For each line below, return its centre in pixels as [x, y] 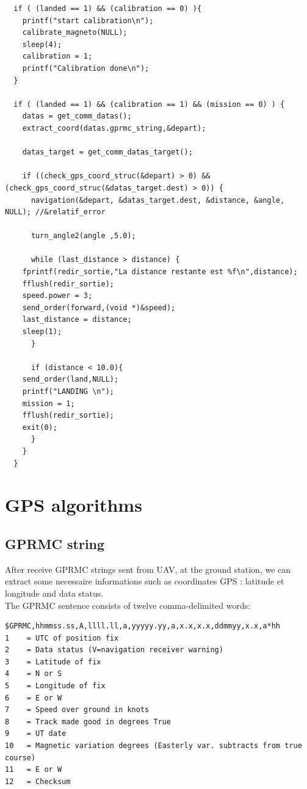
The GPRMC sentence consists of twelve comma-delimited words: [128, 605]
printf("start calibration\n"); [88, 20]
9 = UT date [36, 734]
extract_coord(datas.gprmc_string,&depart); [114, 128]
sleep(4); [42, 44]
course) [20, 758]
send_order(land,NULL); [70, 380]
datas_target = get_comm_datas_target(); [107, 152]
